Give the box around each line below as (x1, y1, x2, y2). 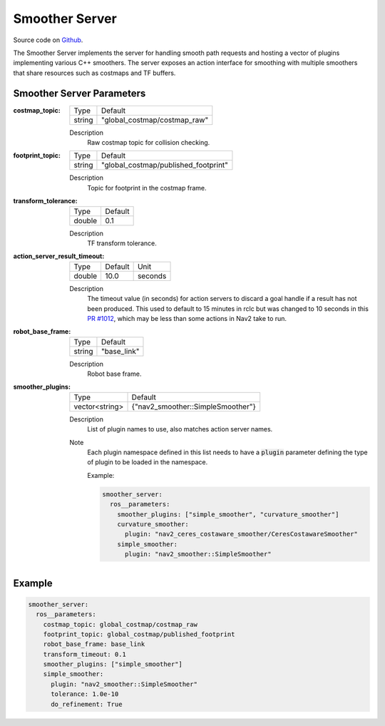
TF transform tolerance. (87, 239, 157, 247)
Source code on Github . (13, 36, 83, 44)
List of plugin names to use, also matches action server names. (87, 425, 273, 434)
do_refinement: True (51, 700, 123, 708)
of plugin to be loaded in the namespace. (87, 458, 208, 466)
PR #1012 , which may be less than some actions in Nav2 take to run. (87, 314, 287, 322)
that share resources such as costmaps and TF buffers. (13, 68, 176, 77)
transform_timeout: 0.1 (43, 650, 126, 658)
